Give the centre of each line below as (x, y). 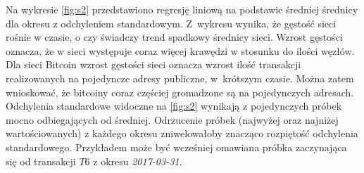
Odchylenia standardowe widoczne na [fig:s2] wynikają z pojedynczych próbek (174, 106)
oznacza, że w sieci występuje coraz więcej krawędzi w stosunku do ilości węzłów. (180, 50)
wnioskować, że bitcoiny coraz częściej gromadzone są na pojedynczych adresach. (180, 92)
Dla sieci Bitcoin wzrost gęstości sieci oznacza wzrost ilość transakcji (153, 64)
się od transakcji (41, 161)
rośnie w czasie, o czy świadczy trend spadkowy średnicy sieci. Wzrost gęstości (174, 37)
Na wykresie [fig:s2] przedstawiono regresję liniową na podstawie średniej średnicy (182, 9)
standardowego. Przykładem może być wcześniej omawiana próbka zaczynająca (176, 147)
